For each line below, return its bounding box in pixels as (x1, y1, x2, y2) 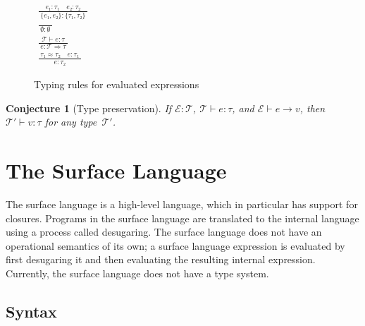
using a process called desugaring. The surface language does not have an (6, 224, 322, 239)
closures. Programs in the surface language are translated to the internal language (6, 210, 359, 225)
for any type (44, 114, 97, 129)
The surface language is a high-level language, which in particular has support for (6, 196, 358, 211)
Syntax (6, 300, 57, 322)
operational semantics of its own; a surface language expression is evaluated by (6, 238, 345, 253)
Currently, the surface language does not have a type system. (6, 265, 269, 280)
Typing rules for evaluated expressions (34, 77, 199, 92)
